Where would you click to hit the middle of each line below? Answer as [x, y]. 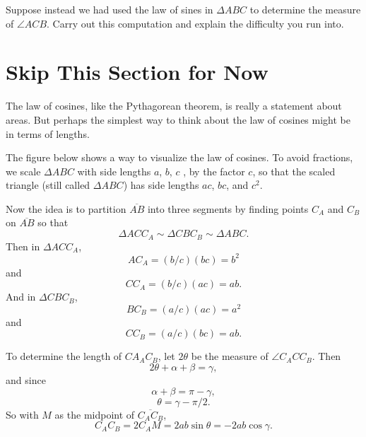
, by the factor [214, 171]
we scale [23, 171]
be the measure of [230, 356]
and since [26, 380]
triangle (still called [48, 185]
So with [22, 414]
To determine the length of [64, 356]
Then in [23, 246]
